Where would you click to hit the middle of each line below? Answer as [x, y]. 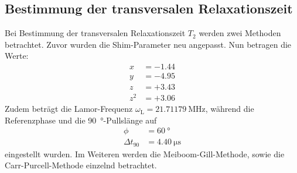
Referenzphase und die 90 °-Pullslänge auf [81, 120]
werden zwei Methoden [240, 33]
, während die [230, 109]
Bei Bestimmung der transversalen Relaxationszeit [95, 33]
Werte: [17, 56]
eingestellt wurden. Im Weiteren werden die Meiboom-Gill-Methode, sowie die [145, 153]
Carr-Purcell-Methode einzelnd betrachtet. [81, 165]
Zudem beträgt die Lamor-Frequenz [69, 109]
